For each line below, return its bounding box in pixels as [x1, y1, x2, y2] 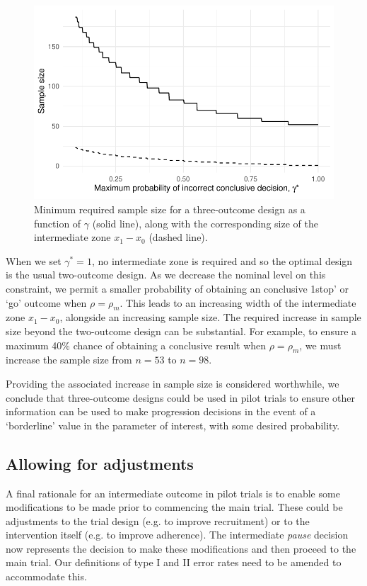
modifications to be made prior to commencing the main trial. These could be [6, 500, 343, 514]
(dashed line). [148, 230, 208, 244]
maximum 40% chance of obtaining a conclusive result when [6, 337, 267, 352]
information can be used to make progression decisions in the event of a [6, 404, 316, 419]
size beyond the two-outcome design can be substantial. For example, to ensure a [6, 323, 357, 338]
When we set [6, 253, 62, 268]
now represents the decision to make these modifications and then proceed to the [6, 541, 356, 556]
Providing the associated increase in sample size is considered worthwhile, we [6, 376, 339, 390]
